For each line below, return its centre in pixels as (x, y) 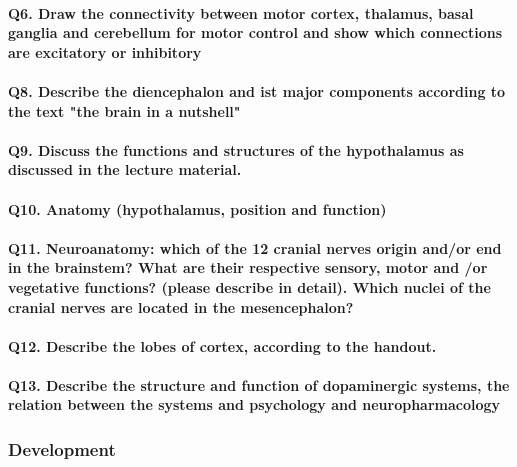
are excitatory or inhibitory (105, 51)
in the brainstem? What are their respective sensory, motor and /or (248, 267)
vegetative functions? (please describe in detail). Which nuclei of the (249, 286)
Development (62, 448)
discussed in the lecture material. (125, 169)
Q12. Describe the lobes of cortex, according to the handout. (222, 345)
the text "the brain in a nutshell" (124, 110)
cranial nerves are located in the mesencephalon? (181, 306)
